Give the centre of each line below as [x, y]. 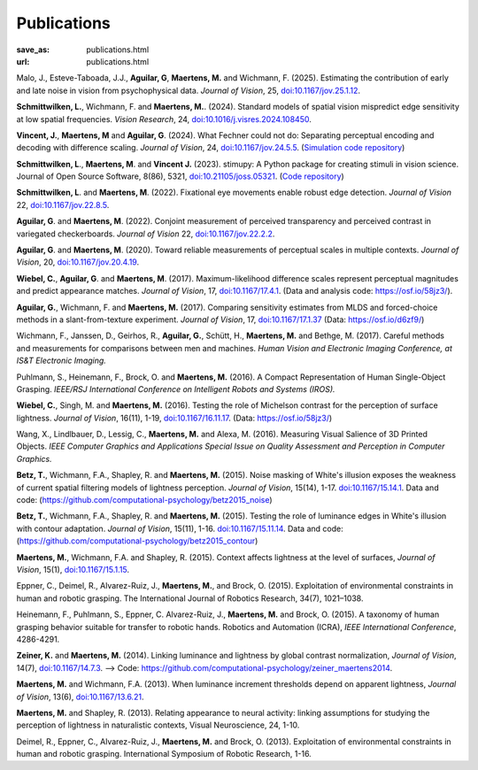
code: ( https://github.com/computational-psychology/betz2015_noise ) [145, 500]
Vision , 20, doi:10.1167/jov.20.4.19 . [78, 262]
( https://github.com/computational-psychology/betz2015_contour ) [137, 541]
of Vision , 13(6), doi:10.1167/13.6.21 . [80, 697]
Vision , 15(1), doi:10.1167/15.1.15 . [73, 570]
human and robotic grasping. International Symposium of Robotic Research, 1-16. [164, 754]
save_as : [33, 50]
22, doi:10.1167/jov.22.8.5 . [63, 204]
